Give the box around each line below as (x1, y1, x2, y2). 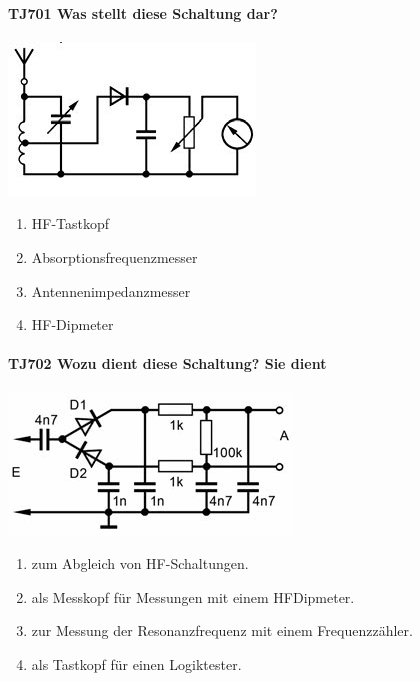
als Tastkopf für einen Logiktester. (31, 653, 242, 674)
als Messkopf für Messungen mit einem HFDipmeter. (31, 586, 355, 607)
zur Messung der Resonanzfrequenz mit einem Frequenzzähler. (31, 620, 413, 641)
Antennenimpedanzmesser (31, 280, 191, 301)
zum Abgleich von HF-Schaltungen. (31, 553, 249, 574)
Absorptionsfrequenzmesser (31, 246, 198, 267)
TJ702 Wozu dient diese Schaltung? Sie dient (8, 353, 327, 374)
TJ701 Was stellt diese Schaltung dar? (8, 2, 278, 23)
